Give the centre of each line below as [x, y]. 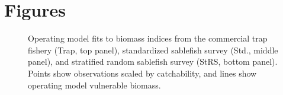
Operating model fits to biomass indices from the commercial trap [148, 38]
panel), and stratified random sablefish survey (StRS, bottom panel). [153, 61]
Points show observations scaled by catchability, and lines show [142, 73]
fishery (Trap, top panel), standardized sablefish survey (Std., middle [153, 50]
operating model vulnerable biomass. [94, 85]
